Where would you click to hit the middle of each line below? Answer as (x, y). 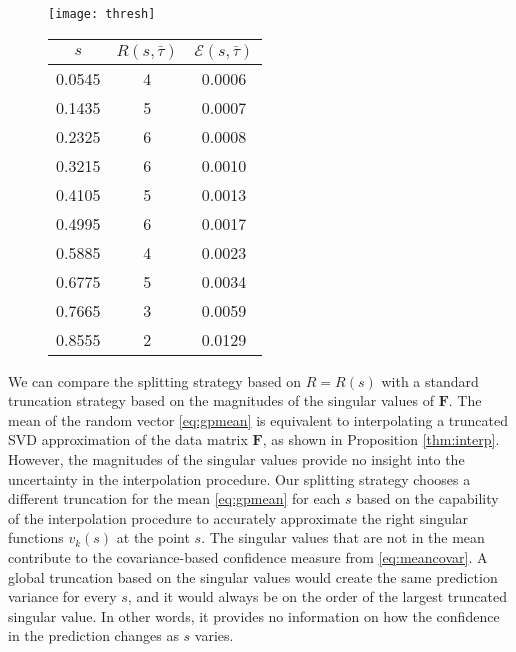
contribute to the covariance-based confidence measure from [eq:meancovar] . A (248, 557)
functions (36, 537)
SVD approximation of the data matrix (128, 439)
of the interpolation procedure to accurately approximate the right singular (238, 517)
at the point (153, 537)
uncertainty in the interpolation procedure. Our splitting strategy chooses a (239, 478)
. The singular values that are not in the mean (343, 537)
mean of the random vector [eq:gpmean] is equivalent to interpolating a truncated (258, 419)
